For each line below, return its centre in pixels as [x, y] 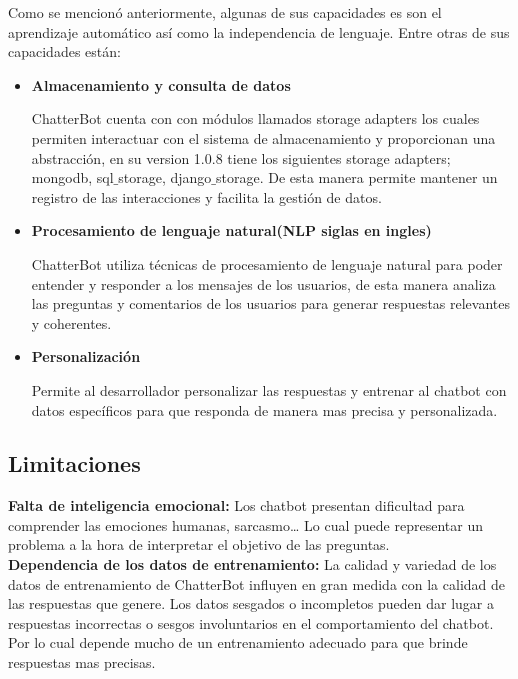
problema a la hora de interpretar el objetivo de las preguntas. [199, 544]
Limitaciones [74, 463]
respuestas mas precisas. [82, 662]
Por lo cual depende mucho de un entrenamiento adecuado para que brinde [238, 642]
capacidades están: [64, 51]
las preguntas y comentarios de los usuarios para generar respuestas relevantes [270, 303]
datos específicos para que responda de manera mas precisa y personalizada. [264, 409]
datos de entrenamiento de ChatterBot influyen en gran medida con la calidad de [256, 583]
